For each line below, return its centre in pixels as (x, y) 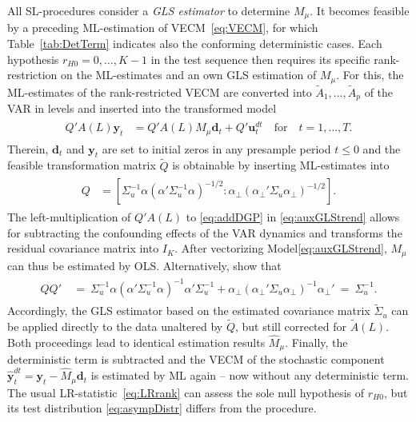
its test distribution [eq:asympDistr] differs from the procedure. (162, 408)
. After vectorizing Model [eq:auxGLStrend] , (281, 248)
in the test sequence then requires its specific (260, 59)
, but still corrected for (291, 326)
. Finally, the (316, 342)
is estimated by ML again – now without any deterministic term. (250, 375)
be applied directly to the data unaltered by (115, 326)
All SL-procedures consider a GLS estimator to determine (149, 10)
